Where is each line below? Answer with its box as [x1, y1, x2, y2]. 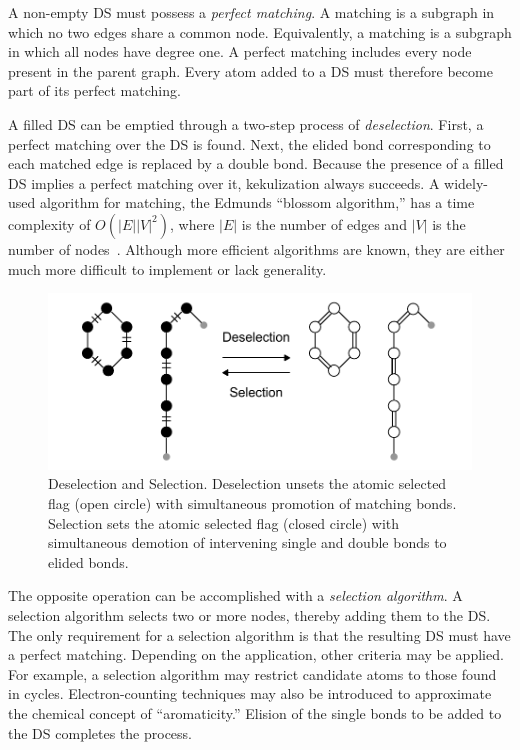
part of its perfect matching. [8, 80, 181, 101]
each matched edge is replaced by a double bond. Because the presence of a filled [8, 153, 504, 174]
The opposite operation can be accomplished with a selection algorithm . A [8, 585, 463, 606]
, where [170, 213, 215, 234]
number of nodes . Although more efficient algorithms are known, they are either [8, 238, 505, 259]
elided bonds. [48, 551, 129, 572]
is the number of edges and [241, 213, 407, 234]
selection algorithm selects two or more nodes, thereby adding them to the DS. [8, 604, 491, 625]
